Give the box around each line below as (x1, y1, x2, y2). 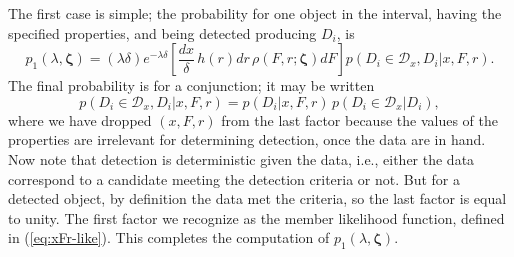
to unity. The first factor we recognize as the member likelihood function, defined (8, 207, 505, 228)
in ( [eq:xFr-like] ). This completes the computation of (8, 227, 330, 248)
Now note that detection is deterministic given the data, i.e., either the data (8, 148, 475, 169)
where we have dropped (8, 109, 152, 130)
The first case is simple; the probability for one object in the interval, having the (8, 3, 502, 23)
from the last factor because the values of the (221, 109, 498, 130)
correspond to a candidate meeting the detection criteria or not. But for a (8, 168, 461, 189)
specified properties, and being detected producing (8, 22, 317, 43)
